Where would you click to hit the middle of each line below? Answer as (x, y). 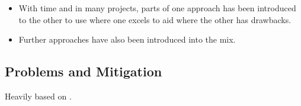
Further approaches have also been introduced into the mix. (127, 39)
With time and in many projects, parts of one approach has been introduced (157, 8)
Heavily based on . (38, 96)
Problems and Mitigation (84, 71)
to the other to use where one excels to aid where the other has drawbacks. (155, 19)
